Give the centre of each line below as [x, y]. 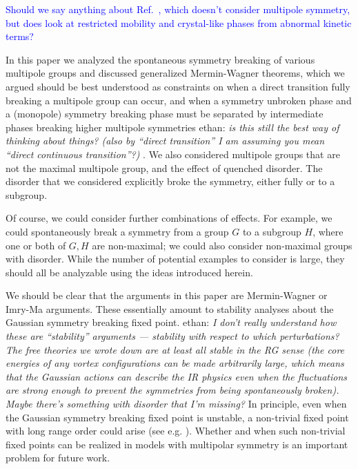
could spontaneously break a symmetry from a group [117, 231]
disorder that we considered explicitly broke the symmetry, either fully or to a [170, 181]
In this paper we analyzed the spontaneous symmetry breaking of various [160, 59]
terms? [20, 36]
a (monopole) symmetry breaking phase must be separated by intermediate [165, 114]
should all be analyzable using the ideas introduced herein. [129, 272]
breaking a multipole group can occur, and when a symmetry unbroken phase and [179, 100]
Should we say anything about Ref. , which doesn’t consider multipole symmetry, [178, 9]
